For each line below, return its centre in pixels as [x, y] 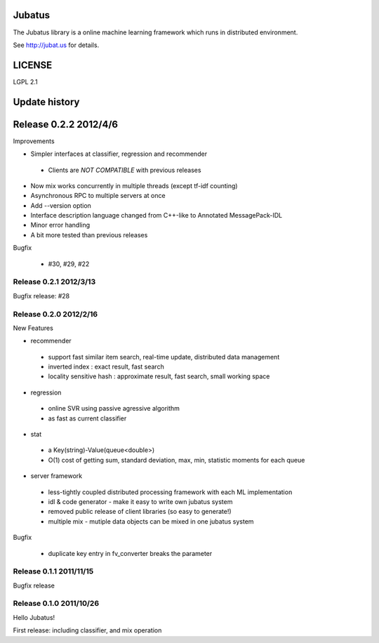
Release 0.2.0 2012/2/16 [55, 314]
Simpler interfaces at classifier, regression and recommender [119, 154]
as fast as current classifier [87, 418]
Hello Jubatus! [34, 617]
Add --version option [61, 205]
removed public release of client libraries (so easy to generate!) [140, 512]
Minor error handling [60, 225]
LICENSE [33, 65]
